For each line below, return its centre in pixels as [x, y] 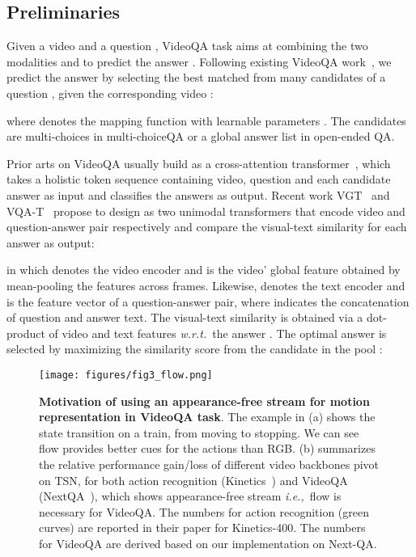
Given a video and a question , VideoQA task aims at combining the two [187, 46]
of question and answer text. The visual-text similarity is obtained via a [185, 317]
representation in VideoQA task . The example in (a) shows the [207, 417]
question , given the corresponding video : [110, 93]
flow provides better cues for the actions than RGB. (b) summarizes [207, 448]
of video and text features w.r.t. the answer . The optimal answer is [218, 333]
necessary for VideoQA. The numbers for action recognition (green [204, 511]
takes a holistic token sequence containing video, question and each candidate [199, 179]
